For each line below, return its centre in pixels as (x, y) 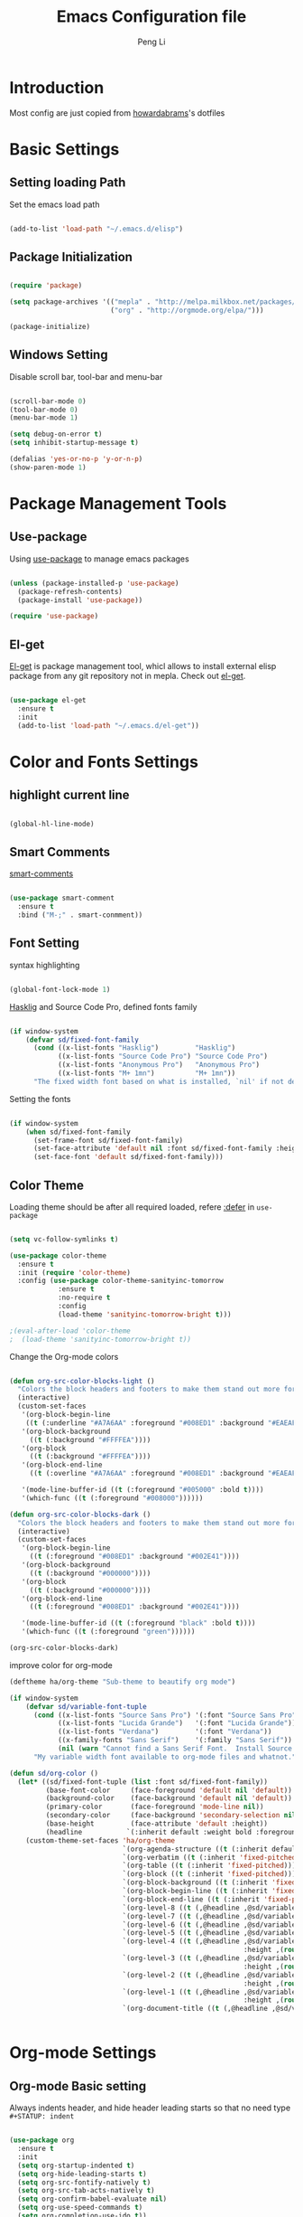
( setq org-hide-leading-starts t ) (82, 2174)
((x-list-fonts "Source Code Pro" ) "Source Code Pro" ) (163, 1057)
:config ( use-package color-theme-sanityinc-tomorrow (120, 1281)
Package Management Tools (118, 504)
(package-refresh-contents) (70, 591)
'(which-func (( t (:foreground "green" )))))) (108, 1632)
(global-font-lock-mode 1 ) (60, 989)
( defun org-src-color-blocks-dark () (80, 1514)
